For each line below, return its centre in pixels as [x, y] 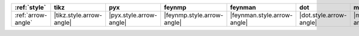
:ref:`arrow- [31, 15]
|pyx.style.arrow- [133, 15]
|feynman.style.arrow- [261, 15]
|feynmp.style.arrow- [194, 15]
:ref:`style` [30, 7]
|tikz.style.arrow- [78, 15]
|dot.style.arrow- [323, 15]
